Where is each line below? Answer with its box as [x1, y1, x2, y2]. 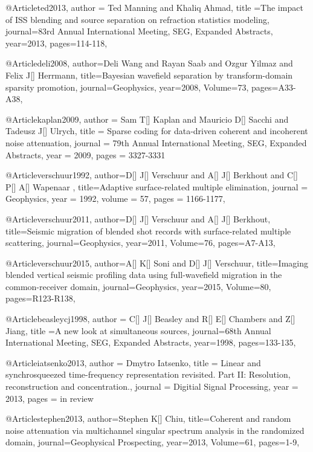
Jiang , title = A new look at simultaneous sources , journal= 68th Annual [5, 324, 271, 337]
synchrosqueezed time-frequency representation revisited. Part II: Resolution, [5, 368, 291, 381]
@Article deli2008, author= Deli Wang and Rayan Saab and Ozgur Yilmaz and [5, 57, 293, 69]
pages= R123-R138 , [5, 292, 76, 305]
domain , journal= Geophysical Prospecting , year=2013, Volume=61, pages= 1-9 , [5, 436, 300, 448]
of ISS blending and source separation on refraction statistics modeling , [5, 13, 269, 25]
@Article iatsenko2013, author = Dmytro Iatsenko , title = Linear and [5, 356, 261, 369]
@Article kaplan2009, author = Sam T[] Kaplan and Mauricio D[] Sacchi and [5, 112, 289, 125]
